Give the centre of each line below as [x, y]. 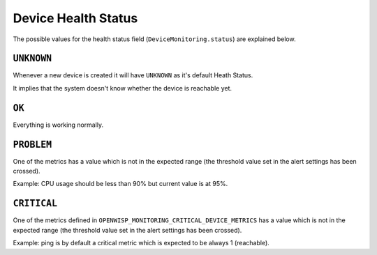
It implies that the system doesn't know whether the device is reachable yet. [123, 88]
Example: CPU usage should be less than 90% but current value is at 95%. [120, 184]
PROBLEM [32, 144]
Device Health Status [75, 18]
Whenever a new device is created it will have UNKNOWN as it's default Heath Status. [133, 75]
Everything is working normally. [58, 125]
